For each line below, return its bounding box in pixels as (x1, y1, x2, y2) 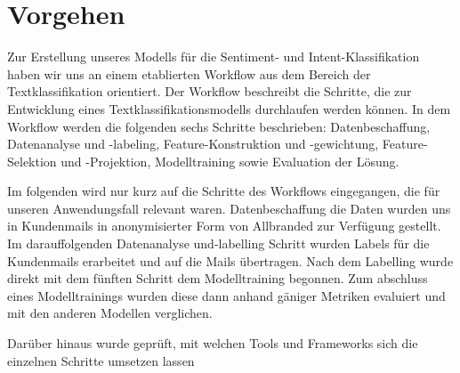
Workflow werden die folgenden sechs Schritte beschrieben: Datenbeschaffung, (7, 117, 431, 135)
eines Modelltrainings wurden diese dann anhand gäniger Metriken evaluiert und (7, 286, 446, 304)
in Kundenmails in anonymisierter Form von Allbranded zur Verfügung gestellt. (7, 216, 441, 235)
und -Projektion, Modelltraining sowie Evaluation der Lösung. (61, 151, 399, 170)
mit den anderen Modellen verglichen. (7, 304, 213, 322)
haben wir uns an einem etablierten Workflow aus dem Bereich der (7, 64, 371, 83)
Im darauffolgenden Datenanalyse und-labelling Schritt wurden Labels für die (7, 234, 430, 253)
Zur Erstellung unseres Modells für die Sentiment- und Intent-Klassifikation (7, 47, 420, 66)
